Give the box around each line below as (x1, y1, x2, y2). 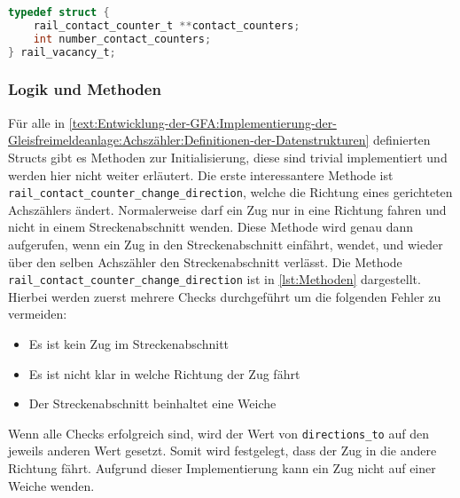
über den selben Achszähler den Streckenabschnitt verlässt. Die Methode (8, 252, 402, 271)
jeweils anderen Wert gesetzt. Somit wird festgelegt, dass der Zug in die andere (8, 441, 437, 460)
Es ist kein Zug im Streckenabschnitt (28, 334, 230, 352)
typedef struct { (8, 6, 110, 19)
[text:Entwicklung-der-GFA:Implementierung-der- (68, 113, 337, 131)
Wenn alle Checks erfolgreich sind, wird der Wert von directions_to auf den (8, 423, 429, 442)
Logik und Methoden (8, 78, 161, 100)
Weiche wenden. (8, 476, 95, 494)
